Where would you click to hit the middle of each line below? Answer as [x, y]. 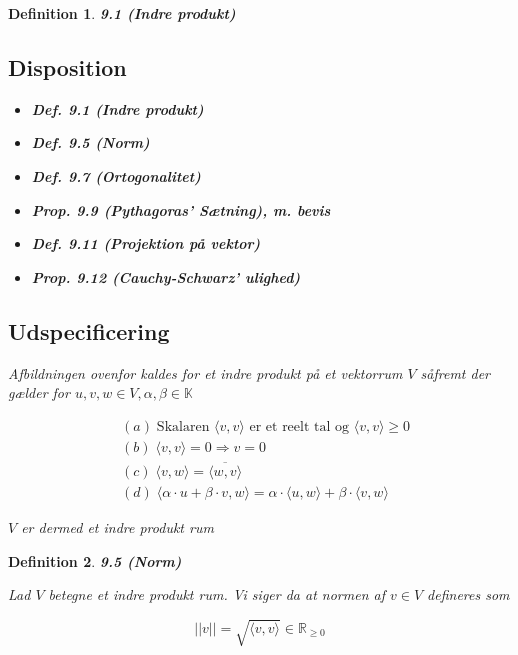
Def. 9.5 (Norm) [90, 142]
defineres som [468, 594]
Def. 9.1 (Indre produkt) [117, 108]
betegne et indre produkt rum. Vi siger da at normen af [216, 594]
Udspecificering [89, 330]
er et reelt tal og [299, 426]
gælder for [39, 392]
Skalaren [183, 426]
